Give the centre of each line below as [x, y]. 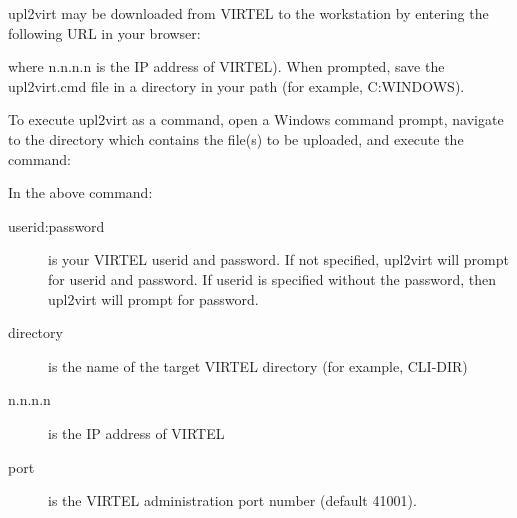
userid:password [56, 225]
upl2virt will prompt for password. [153, 298]
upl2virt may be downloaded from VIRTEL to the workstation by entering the [248, 13]
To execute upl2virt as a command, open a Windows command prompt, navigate [256, 119]
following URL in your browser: [104, 32]
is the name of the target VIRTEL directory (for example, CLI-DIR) [258, 365]
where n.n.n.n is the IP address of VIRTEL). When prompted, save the [226, 66]
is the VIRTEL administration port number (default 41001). [232, 500]
